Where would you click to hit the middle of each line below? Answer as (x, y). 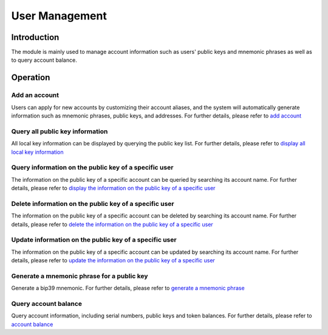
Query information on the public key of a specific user (92, 168)
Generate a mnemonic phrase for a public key (80, 276)
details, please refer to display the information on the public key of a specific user (113, 188)
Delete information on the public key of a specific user (93, 204)
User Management (59, 16)
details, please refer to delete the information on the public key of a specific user (112, 224)
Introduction (35, 37)
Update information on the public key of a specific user (94, 240)
